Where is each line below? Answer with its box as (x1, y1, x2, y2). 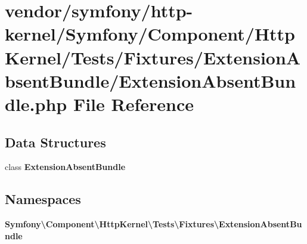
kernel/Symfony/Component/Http (5, 21, 296, 46)
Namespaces (5, 190, 81, 208)
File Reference (73, 91, 194, 116)
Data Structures (5, 132, 106, 151)
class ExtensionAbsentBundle (5, 160, 126, 173)
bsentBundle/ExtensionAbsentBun (5, 68, 296, 92)
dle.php (5, 91, 67, 116)
